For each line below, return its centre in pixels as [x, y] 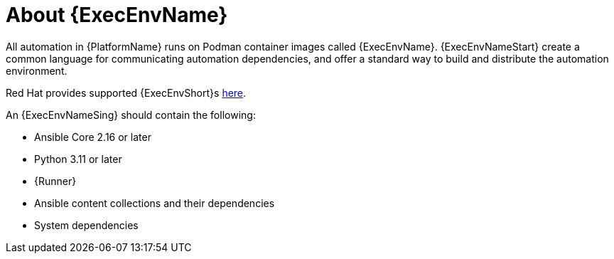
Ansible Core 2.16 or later [93, 137]
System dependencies [86, 225]
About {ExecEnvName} [117, 15]
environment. [37, 70]
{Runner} [55, 181]
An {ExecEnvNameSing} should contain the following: [131, 115]
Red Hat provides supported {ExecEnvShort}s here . [126, 92]
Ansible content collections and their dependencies [155, 203]
